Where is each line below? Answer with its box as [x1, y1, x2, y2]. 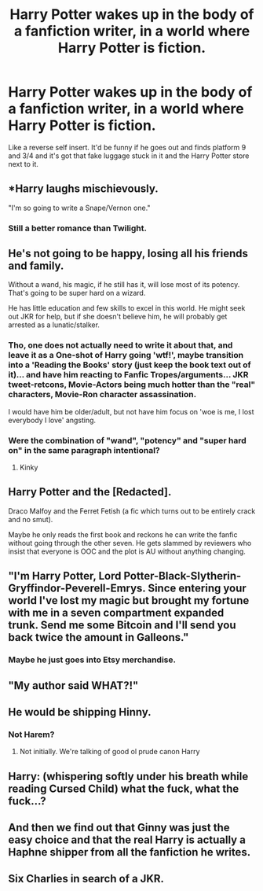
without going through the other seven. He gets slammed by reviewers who [8, 538, 252, 547]
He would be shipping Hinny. [8, 705, 152, 719]
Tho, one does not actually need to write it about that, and [8, 340, 233, 351]
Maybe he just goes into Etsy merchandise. [8, 654, 177, 665]
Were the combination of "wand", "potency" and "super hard [8, 435, 247, 446]
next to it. [8, 159, 39, 168]
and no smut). [8, 514, 53, 524]
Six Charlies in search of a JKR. [8, 872, 165, 885]
